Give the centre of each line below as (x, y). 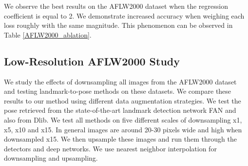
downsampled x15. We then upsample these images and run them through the (120, 139)
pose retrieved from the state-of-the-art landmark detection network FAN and (120, 110)
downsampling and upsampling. (51, 158)
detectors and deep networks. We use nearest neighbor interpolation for (110, 148)
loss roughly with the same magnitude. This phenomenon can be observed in (118, 25)
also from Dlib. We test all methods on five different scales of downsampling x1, (123, 119)
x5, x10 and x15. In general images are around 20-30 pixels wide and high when (123, 129)
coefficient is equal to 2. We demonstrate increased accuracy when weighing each (124, 15)
